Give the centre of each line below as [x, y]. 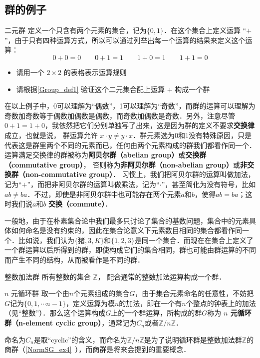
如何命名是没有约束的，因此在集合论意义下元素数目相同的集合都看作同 [127, 230]
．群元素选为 [153, 135]
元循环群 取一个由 [40, 293]
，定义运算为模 [90, 303]
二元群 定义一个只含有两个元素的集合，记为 [76, 30]
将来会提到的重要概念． [152, 349]
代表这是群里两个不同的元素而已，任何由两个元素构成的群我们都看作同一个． [130, 145]
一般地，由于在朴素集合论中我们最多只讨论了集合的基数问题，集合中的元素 [127, 220]
